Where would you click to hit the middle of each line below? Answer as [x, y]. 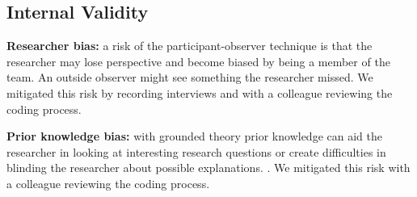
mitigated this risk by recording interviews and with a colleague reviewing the [200, 92]
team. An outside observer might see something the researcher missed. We [190, 77]
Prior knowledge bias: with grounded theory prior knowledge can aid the [194, 136]
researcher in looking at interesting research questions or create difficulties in [196, 151]
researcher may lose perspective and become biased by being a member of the [198, 61]
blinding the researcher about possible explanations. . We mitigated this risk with [208, 168]
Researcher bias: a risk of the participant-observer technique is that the [190, 46]
